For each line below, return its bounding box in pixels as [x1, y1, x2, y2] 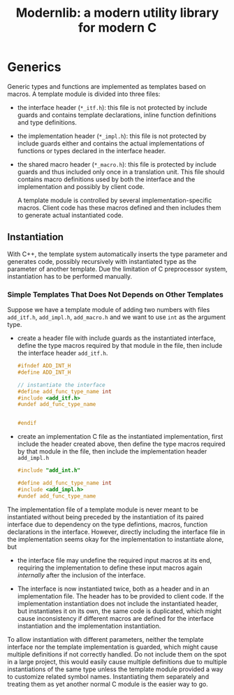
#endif [17, 420, 37, 427]
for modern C [78, 20, 157, 36]
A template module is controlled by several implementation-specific [17, 196, 212, 204]
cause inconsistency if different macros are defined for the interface [17, 614, 214, 622]
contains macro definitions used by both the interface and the [17, 175, 196, 183]
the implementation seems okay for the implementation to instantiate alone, [7, 535, 224, 543]
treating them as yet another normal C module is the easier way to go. [7, 680, 208, 688]
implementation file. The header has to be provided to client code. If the [17, 591, 224, 600]
